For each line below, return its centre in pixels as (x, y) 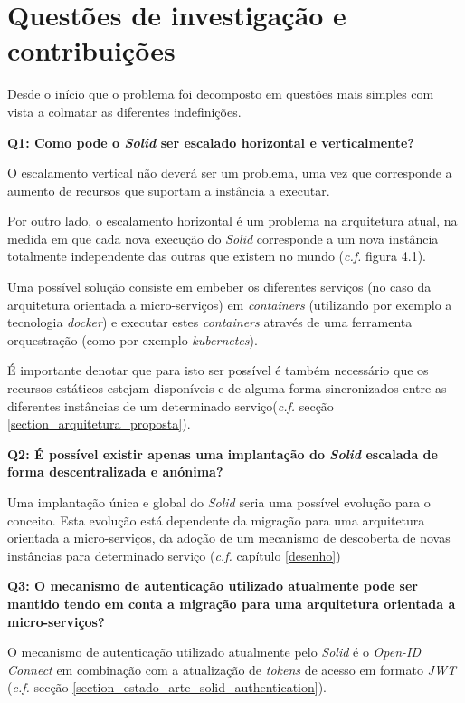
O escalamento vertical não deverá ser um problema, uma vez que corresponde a (230, 173)
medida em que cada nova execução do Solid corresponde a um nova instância (223, 238)
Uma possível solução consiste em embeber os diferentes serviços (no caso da (219, 287)
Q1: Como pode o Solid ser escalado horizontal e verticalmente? (211, 142)
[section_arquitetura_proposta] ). (99, 424)
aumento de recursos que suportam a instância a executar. (169, 190)
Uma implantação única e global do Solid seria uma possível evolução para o (219, 502)
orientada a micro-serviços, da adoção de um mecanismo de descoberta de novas (229, 538)
